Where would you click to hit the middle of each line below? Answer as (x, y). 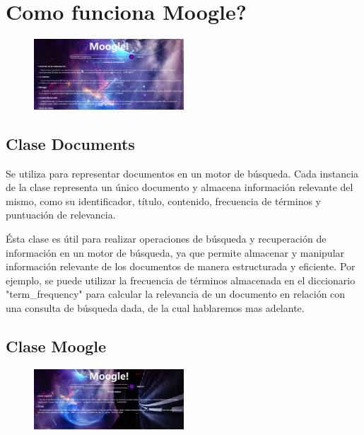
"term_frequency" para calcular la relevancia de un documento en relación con (176, 294)
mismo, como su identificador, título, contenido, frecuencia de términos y (164, 201)
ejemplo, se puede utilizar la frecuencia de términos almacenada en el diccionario (181, 280)
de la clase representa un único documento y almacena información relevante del (180, 187)
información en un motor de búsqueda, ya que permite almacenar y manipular (175, 252)
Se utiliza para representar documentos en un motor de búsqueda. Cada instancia (182, 173)
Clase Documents (70, 143)
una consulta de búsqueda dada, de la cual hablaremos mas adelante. (155, 308)
